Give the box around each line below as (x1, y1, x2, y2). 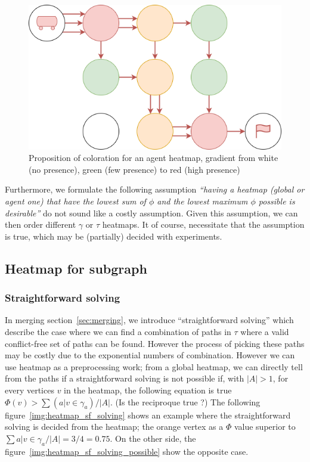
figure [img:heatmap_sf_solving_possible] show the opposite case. (5, 445, 249, 457)
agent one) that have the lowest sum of (5, 194, 146, 207)
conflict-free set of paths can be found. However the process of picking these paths (5, 337, 305, 349)
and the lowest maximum (157, 194, 248, 207)
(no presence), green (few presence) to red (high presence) (29, 163, 240, 175)
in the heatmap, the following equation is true (64, 383, 232, 396)
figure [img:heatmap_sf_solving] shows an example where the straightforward (5, 408, 291, 421)
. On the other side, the (110, 432, 196, 444)
